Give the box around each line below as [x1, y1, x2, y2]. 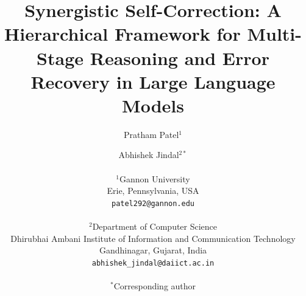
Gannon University [119, 172, 190, 185]
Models [122, 92, 184, 117]
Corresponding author [113, 280, 196, 292]
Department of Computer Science [92, 220, 218, 233]
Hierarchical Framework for [4, 21, 241, 46]
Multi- [247, 21, 302, 46]
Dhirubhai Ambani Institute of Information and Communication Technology [10, 232, 296, 244]
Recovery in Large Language [30, 69, 276, 94]
